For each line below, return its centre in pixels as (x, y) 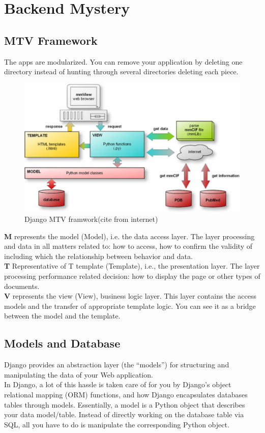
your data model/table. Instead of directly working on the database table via (124, 414)
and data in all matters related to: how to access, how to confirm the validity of (128, 246)
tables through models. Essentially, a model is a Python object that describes (125, 404)
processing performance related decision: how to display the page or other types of (132, 276)
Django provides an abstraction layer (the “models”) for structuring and (117, 365)
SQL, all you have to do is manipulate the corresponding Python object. (117, 424)
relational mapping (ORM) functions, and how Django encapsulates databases (126, 395)
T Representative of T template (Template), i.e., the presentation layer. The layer (132, 266)
